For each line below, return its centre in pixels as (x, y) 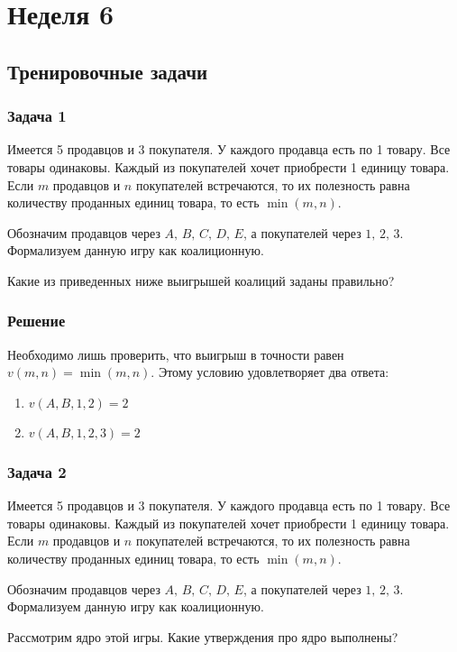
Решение (37, 321)
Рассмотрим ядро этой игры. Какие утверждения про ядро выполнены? (203, 636)
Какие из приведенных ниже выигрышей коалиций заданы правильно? (201, 280)
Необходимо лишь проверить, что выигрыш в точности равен (176, 354)
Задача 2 (37, 471)
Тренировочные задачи (108, 71)
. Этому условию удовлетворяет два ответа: (270, 372)
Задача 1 (37, 116)
